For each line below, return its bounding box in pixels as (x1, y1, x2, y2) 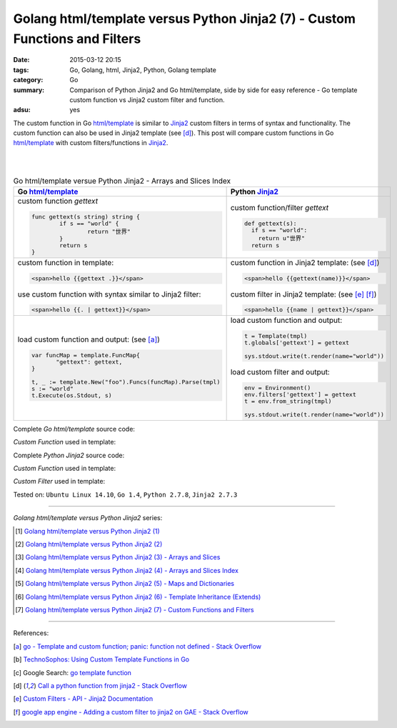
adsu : (13, 106, 31, 114)
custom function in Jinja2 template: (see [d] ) (230, 257, 380, 267)
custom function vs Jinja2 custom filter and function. (69, 95, 225, 104)
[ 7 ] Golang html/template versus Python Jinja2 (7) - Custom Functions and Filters (15, 606, 255, 614)
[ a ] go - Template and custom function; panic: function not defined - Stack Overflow (13, 642, 262, 650)
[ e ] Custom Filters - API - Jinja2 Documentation (13, 694, 154, 703)
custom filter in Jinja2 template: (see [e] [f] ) (230, 289, 377, 299)
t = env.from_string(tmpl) (243, 397, 332, 405)
